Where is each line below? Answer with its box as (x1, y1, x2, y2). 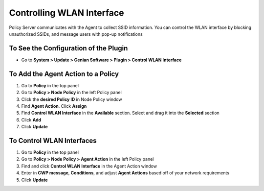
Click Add (21, 117, 42, 122)
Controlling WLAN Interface (9, 7, 124, 18)
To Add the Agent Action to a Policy (9, 70, 119, 78)
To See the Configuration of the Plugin (9, 44, 128, 52)
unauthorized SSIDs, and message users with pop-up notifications (9, 31, 143, 37)
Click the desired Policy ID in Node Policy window (21, 96, 122, 102)
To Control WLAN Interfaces (9, 136, 97, 144)
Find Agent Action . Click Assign (21, 103, 87, 109)
